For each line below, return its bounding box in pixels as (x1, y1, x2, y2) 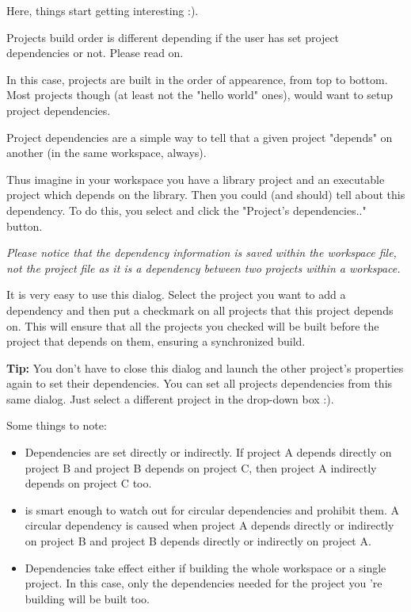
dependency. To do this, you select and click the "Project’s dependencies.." (6, 201, 367, 218)
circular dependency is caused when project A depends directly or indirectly (25, 517, 394, 534)
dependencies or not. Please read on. (6, 44, 184, 61)
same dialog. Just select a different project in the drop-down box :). (6, 390, 334, 407)
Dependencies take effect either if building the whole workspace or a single (25, 559, 386, 576)
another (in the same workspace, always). (6, 144, 207, 161)
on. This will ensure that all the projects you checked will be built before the (6, 317, 379, 334)
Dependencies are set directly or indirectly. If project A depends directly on (25, 444, 392, 461)
